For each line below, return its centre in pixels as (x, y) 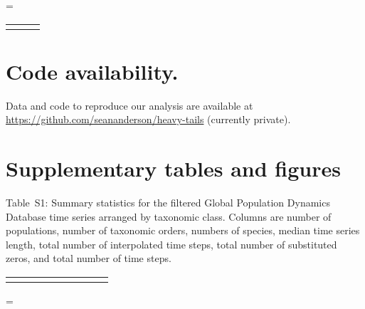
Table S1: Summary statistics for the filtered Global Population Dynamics (168, 203)
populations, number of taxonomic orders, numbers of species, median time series (183, 230)
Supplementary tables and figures (173, 168)
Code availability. (92, 71)
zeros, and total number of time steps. (89, 258)
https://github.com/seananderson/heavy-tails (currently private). (148, 119)
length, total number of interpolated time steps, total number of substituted (171, 244)
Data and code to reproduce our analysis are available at (129, 105)
